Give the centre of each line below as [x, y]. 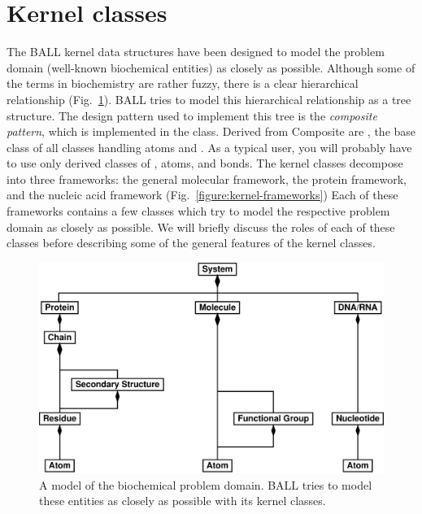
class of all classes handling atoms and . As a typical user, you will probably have [209, 147]
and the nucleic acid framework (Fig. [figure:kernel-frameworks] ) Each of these [202, 195]
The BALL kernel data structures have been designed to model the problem [196, 52]
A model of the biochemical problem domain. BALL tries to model [206, 484]
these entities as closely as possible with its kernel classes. [183, 501]
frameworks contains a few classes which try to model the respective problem [198, 211]
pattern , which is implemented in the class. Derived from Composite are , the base [211, 131]
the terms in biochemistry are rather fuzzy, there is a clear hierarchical [183, 83]
